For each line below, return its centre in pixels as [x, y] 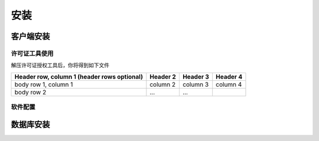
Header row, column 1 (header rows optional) [79, 77]
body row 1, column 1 [44, 84]
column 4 [229, 84]
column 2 [163, 84]
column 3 [196, 84]
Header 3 [196, 77]
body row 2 [30, 92]
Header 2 [163, 77]
